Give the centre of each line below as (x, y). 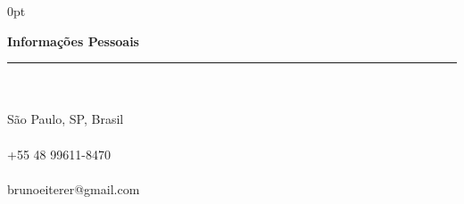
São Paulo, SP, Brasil (66, 119)
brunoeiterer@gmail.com (74, 188)
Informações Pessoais (73, 41)
